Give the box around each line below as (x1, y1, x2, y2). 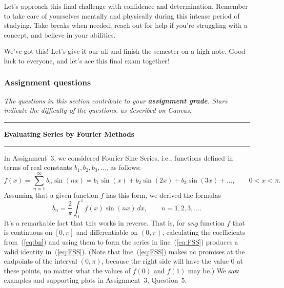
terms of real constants (4, 162, 72, 172)
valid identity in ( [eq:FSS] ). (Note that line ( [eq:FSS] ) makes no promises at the (4, 246, 245, 256)
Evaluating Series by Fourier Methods (4, 128, 135, 139)
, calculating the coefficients (162, 227, 245, 237)
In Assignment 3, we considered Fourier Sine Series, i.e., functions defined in (4, 152, 233, 163)
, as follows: (106, 162, 141, 172)
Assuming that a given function (4, 189, 99, 200)
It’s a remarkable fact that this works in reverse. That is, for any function (4, 217, 225, 227)
